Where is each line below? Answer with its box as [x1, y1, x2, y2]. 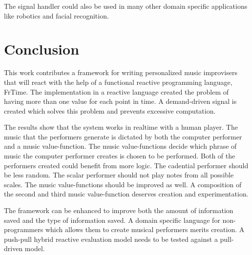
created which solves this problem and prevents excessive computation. [4, 105, 216, 116]
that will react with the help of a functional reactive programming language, [4, 77, 232, 87]
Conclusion [4, 39, 80, 59]
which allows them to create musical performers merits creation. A [45, 224, 245, 235]
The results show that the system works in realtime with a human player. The [4, 122, 238, 132]
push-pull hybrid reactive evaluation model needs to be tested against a [4, 234, 218, 244]
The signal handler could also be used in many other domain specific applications [4, 1, 248, 11]
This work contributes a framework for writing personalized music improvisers [4, 67, 237, 78]
